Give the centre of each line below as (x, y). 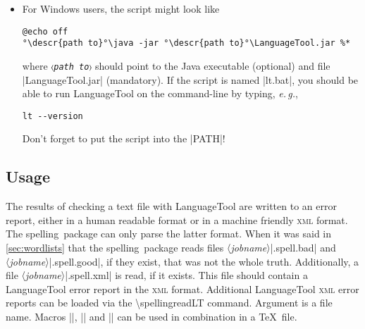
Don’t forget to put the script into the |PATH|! (124, 138)
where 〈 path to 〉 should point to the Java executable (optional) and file (176, 65)
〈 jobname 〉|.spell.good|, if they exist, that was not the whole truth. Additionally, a (182, 261)
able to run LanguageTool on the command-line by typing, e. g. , (160, 93)
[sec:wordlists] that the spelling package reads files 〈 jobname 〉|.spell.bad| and (171, 247)
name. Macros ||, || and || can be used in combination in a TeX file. (151, 316)
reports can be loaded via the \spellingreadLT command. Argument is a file (169, 303)
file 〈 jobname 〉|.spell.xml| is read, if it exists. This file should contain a (157, 275)
